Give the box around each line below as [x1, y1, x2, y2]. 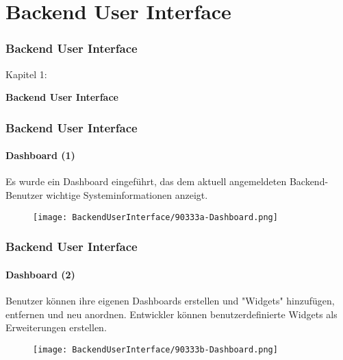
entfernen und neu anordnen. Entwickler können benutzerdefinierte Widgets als [5, 307, 338, 321]
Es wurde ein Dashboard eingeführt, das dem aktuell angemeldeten [5, 174, 287, 189]
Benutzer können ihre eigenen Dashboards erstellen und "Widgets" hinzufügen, [5, 293, 335, 307]
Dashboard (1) [5, 148, 75, 163]
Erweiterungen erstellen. [5, 320, 107, 335]
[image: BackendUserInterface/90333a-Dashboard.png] [33, 212, 278, 222]
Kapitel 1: [5, 67, 47, 81]
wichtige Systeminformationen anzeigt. [46, 188, 208, 202]
